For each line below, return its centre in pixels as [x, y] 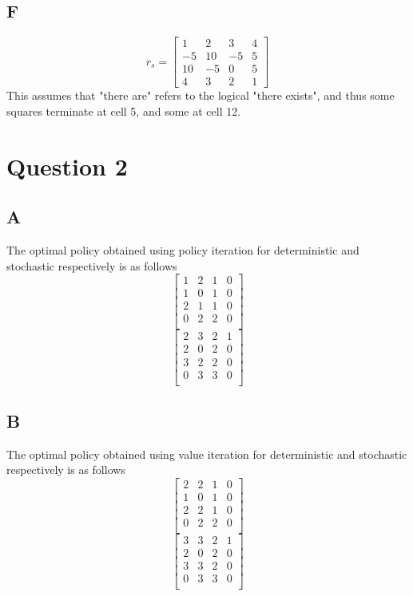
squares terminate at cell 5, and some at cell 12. [124, 111]
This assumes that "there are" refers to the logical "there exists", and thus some [201, 95]
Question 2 [67, 166]
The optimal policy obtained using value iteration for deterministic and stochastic [207, 454]
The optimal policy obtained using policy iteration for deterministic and [183, 250]
